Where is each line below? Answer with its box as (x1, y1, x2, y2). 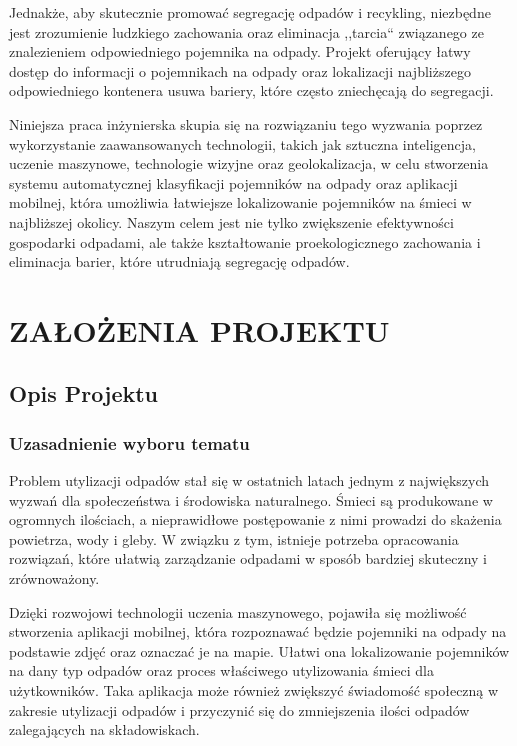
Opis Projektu (9, 378, 159, 409)
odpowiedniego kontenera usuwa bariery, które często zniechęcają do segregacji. (9, 80, 494, 101)
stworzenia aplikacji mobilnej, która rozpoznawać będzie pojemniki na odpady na (9, 621, 507, 642)
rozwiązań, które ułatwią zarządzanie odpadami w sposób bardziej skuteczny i (9, 548, 487, 569)
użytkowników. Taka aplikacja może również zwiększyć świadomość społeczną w (9, 680, 499, 701)
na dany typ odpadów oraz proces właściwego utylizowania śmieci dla (9, 660, 434, 681)
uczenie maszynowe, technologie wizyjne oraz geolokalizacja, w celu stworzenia (9, 153, 489, 174)
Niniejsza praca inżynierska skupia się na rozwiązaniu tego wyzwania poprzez (9, 113, 483, 134)
